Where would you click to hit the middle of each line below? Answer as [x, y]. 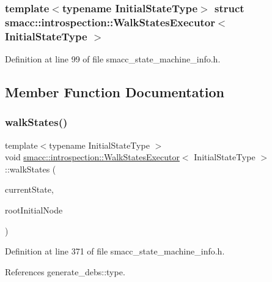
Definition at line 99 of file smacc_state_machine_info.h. [113, 59]
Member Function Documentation [115, 92]
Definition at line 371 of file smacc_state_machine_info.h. [115, 251]
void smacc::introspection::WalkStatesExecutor [92, 157]
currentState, [29, 189]
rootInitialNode [34, 210]
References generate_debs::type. [65, 271]
